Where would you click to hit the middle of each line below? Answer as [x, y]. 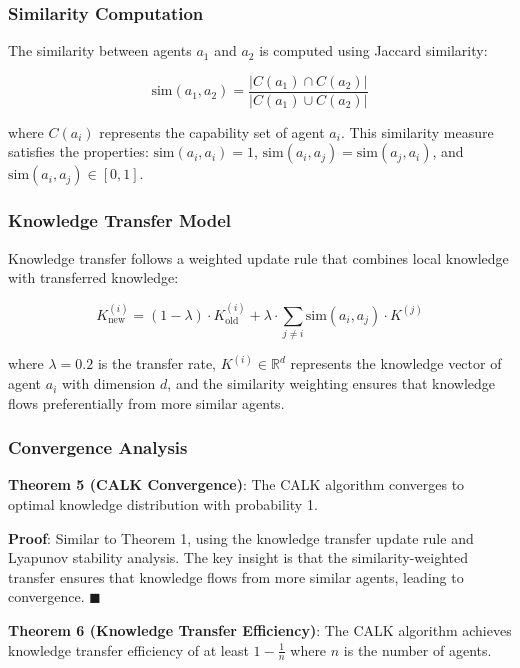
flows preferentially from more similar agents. [146, 402]
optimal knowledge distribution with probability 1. [163, 504]
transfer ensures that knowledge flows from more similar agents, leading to [236, 576]
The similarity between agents [100, 50]
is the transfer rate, [156, 363]
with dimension [108, 383]
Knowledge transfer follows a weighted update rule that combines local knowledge [258, 257]
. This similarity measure [417, 131]
